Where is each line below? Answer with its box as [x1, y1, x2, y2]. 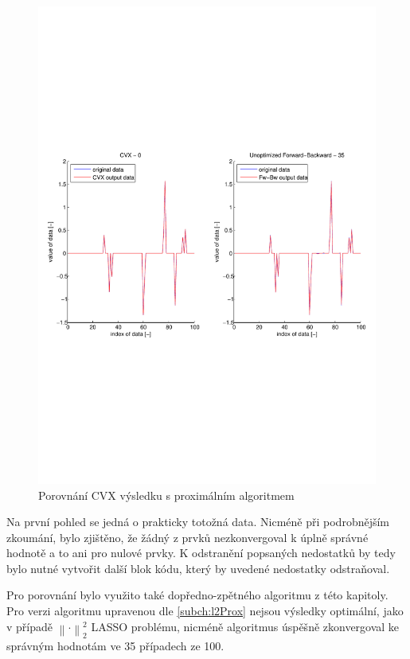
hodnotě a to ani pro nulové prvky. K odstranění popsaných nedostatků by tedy [6, 544, 396, 561]
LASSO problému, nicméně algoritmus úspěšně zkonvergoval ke [91, 618, 400, 634]
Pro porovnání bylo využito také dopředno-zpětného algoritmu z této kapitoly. [6, 587, 389, 603]
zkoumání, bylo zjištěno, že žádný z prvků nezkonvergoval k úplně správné [6, 528, 369, 545]
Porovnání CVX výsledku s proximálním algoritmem [38, 486, 295, 503]
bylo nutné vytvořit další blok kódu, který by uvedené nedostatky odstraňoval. [6, 560, 390, 576]
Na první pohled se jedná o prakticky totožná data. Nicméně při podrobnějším [6, 513, 390, 530]
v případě [6, 618, 53, 634]
